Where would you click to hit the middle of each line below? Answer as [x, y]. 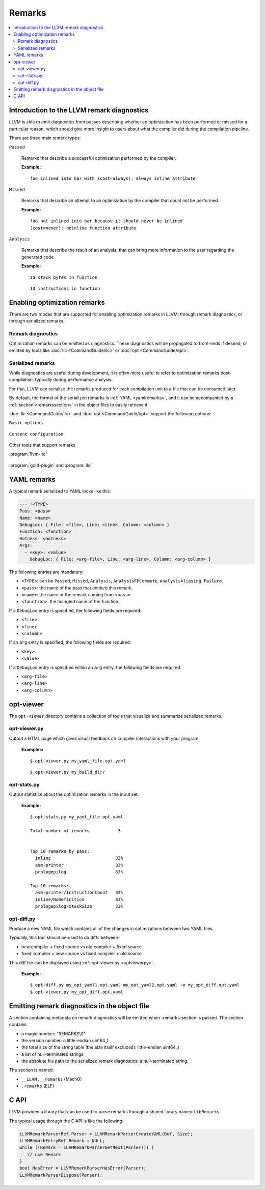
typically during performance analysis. [74, 380]
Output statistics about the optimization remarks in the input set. [74, 794]
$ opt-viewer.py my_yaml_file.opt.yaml [78, 761]
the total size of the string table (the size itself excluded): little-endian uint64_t [100, 1047]
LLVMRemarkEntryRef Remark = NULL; [62, 1141]
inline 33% [79, 858]
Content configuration [36, 434]
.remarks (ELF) [38, 1086]
